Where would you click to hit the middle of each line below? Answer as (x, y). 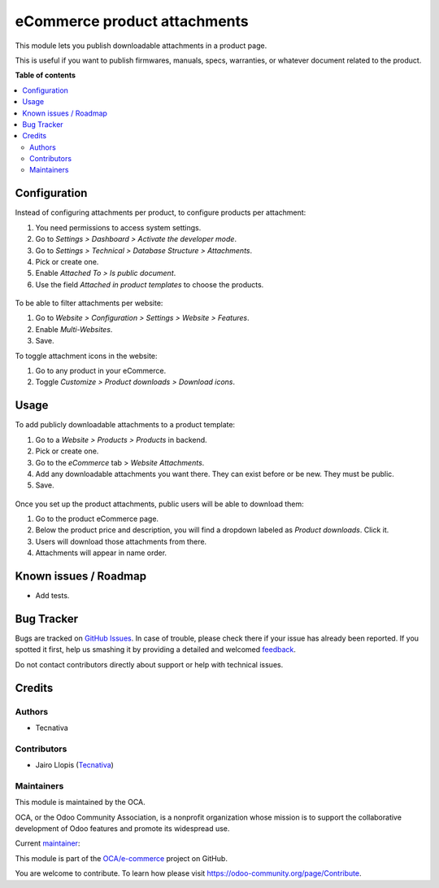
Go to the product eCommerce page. (97, 519)
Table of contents (46, 75)
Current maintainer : (48, 843)
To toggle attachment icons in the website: (86, 356)
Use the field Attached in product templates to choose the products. (150, 284)
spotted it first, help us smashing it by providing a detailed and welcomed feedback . (156, 650)
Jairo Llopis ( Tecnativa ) (74, 765)
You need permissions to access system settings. (118, 227)
